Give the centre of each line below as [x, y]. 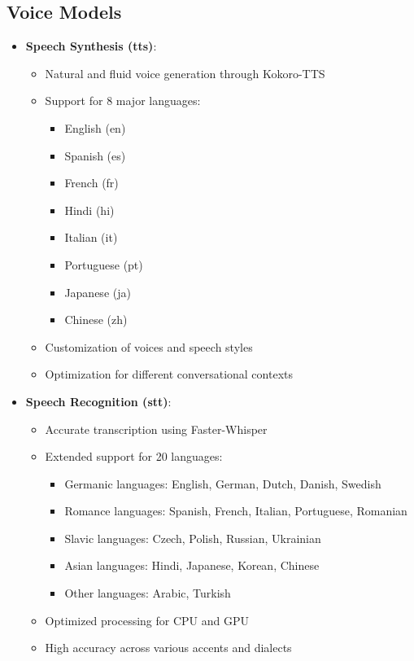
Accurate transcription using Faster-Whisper [156, 429]
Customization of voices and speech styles [149, 346]
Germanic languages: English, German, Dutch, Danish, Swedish [223, 483]
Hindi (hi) [89, 210]
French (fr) [92, 183]
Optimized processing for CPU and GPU [147, 620]
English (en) [95, 127]
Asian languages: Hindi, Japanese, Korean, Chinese [192, 565]
